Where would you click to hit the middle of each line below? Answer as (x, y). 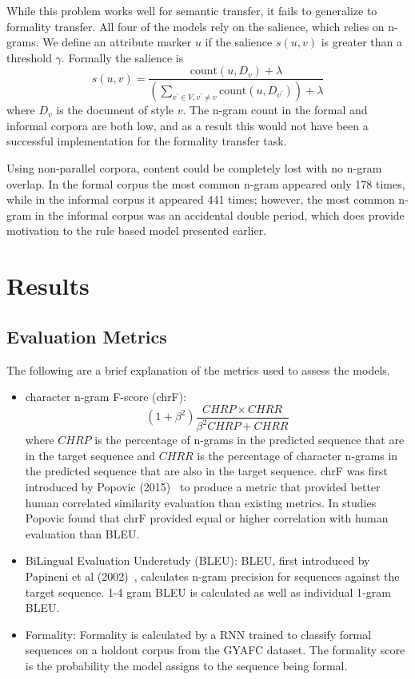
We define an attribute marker (117, 42)
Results (48, 286)
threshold (29, 57)
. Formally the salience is (122, 57)
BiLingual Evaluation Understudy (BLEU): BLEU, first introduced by (198, 560)
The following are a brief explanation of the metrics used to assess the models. (198, 369)
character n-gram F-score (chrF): (106, 397)
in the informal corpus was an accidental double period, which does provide (219, 214)
